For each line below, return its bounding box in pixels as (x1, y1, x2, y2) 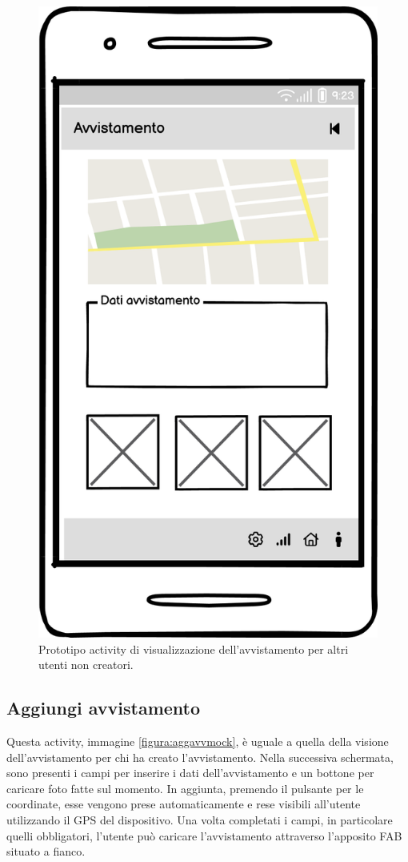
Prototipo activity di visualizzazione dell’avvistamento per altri (38, 640, 349, 657)
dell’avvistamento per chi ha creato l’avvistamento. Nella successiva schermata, (6, 748, 394, 765)
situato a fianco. (6, 843, 86, 860)
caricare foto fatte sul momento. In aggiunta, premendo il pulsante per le (6, 779, 364, 796)
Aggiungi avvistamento (6, 695, 201, 720)
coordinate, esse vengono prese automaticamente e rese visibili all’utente (6, 796, 361, 812)
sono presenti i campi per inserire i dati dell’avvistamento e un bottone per (6, 764, 374, 781)
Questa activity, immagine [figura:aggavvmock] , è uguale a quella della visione (6, 732, 389, 749)
